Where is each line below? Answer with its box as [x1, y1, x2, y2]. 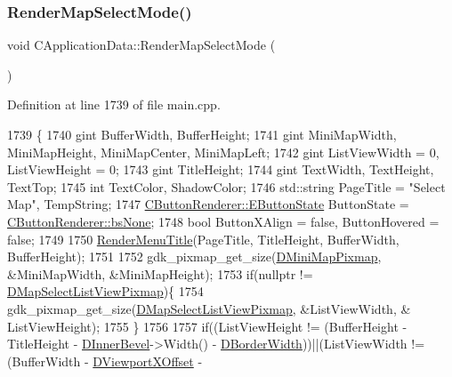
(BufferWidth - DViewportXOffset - [7, 351, 203, 370]
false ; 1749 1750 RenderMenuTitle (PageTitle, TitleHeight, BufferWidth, [7, 229, 400, 248]
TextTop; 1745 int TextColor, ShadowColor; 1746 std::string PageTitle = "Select [7, 177, 446, 196]
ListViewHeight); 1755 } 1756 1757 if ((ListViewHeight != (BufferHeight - [7, 317, 408, 335]
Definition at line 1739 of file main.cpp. [7, 95, 221, 114]
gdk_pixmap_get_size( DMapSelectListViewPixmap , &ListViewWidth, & [7, 299, 411, 317]
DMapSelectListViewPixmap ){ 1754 [7, 282, 204, 301]
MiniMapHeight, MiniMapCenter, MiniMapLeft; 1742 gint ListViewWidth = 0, [7, 142, 440, 161]
